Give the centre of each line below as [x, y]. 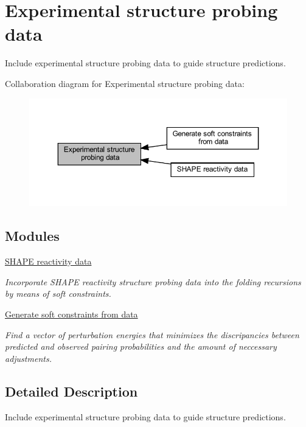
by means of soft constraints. [58, 293]
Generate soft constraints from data [71, 314]
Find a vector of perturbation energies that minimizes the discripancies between [152, 334]
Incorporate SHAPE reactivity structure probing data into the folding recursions [153, 281]
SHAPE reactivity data [48, 261]
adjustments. [28, 358]
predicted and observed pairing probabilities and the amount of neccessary [141, 346]
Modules [32, 236]
